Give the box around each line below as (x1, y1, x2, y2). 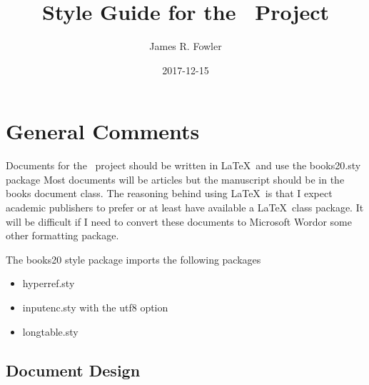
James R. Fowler (149, 39, 222, 54)
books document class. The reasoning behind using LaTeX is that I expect (6, 186, 333, 201)
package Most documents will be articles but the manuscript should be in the (6, 171, 345, 186)
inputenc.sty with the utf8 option (22, 300, 168, 314)
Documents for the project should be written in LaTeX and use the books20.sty (6, 158, 361, 173)
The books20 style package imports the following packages (6, 251, 261, 266)
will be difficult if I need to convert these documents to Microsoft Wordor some (6, 214, 352, 229)
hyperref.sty (22, 276, 75, 291)
